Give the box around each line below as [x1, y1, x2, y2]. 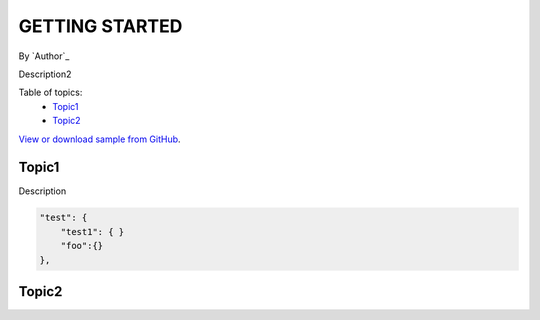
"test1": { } [60, 226, 125, 237]
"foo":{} [60, 240, 104, 252]
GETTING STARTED [18, 15, 183, 37]
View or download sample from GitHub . [18, 133, 181, 145]
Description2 [18, 68, 72, 80]
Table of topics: [18, 86, 83, 99]
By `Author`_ [18, 50, 70, 62]
